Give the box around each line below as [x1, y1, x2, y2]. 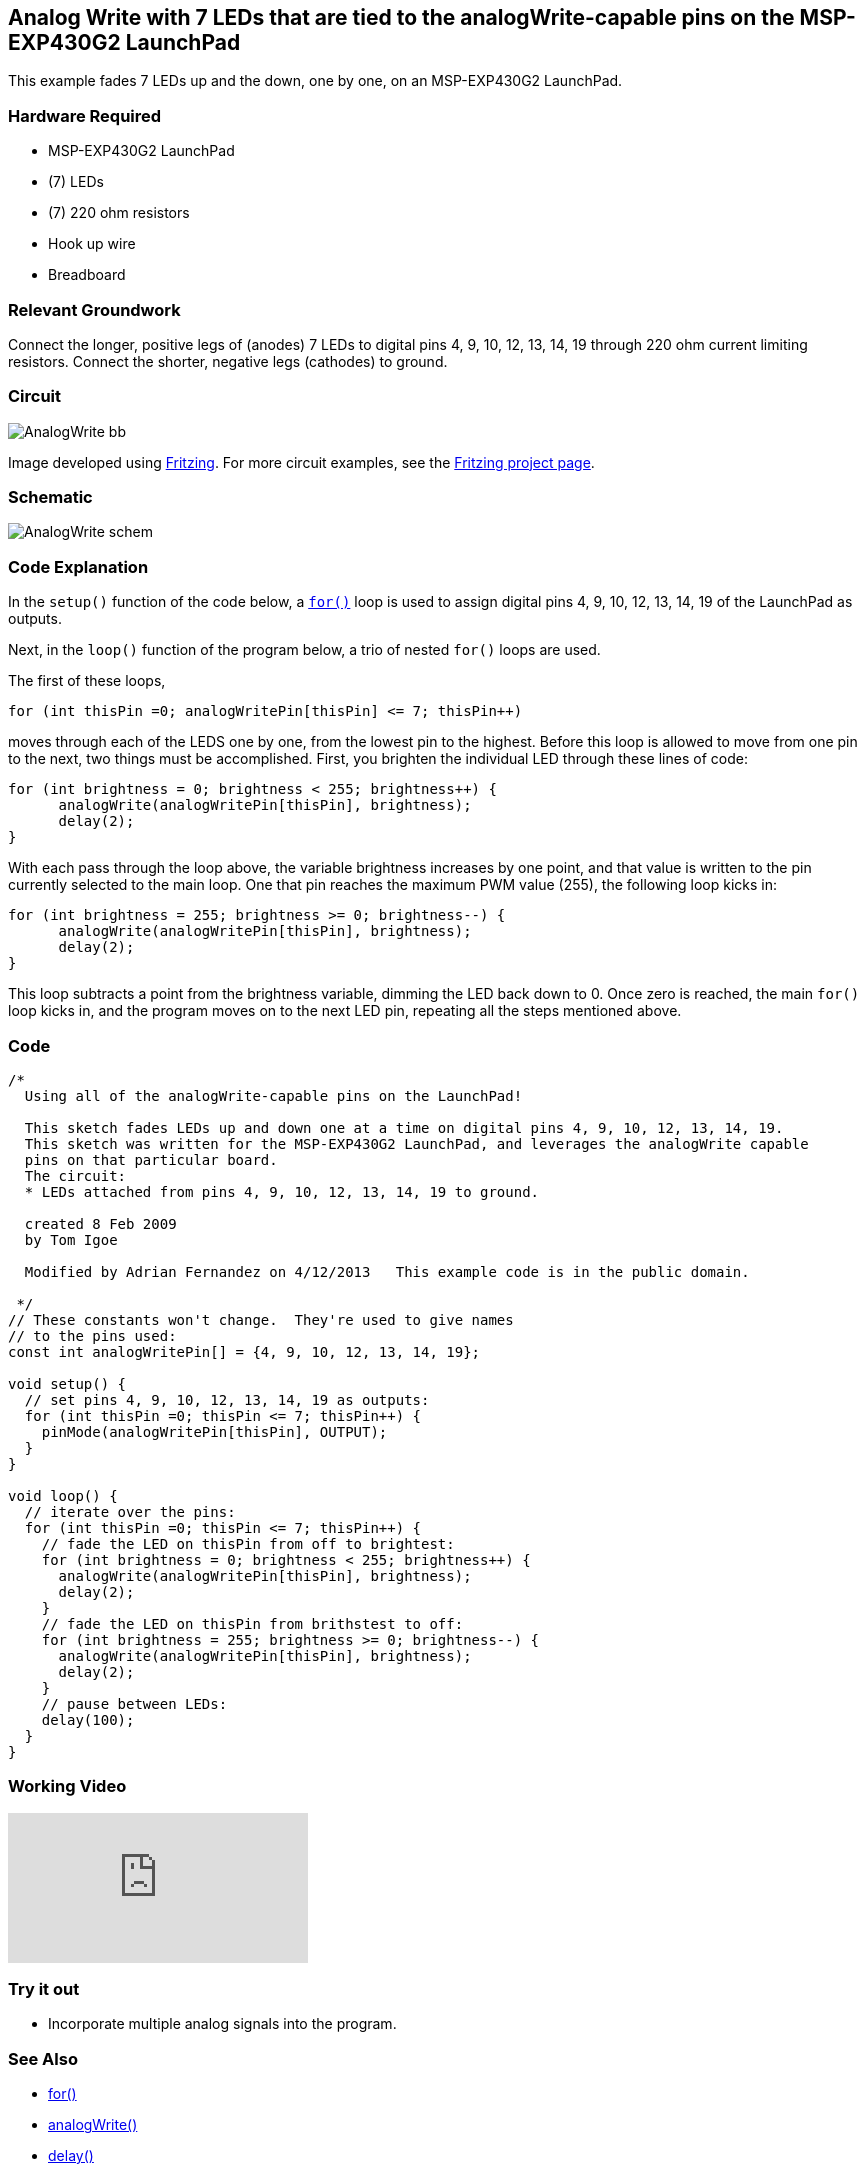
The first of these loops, [8, 672, 166, 690]
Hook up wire [48, 235, 136, 253]
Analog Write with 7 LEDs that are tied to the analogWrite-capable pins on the [8, 5, 795, 30]
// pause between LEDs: [41, 1695, 228, 1712]
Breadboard [48, 266, 126, 284]
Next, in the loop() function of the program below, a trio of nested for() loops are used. [8, 641, 601, 659]
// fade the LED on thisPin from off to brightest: [41, 1535, 455, 1552]
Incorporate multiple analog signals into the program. [48, 2015, 397, 2033]
